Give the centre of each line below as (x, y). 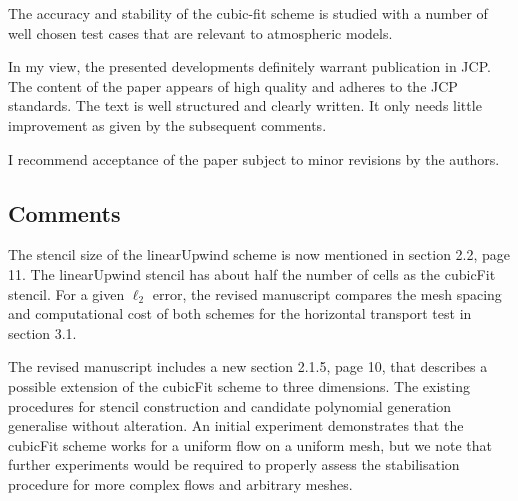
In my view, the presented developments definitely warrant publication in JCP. (249, 66)
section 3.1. (42, 332)
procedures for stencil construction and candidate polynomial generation (230, 405)
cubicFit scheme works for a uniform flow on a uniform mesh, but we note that (250, 444)
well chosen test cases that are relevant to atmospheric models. (200, 32)
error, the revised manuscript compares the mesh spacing (327, 293)
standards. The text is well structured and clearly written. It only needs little (245, 105)
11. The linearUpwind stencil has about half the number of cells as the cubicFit (252, 273)
